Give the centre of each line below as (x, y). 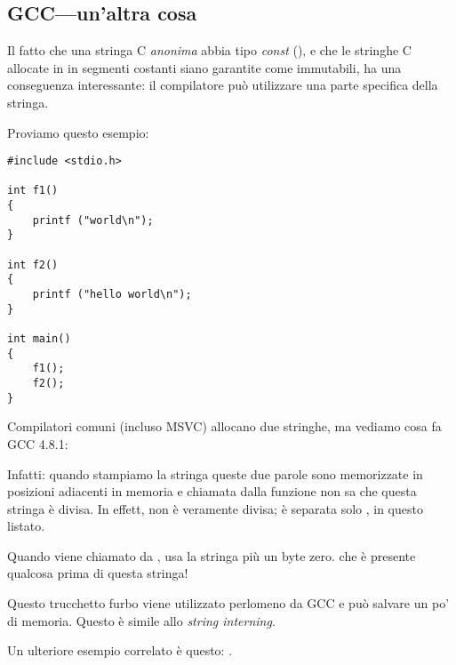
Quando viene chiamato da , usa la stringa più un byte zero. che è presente (212, 555)
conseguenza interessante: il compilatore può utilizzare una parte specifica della (223, 85)
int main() (39, 339)
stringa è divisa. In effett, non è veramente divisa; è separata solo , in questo (215, 508)
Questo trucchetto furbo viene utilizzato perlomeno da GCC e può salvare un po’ (228, 603)
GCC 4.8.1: (38, 443)
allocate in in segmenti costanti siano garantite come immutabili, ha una (204, 67)
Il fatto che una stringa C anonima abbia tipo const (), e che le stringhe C (209, 50)
